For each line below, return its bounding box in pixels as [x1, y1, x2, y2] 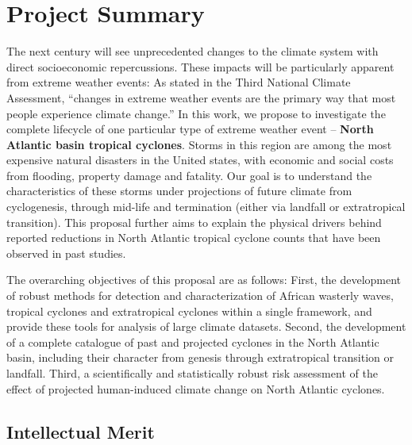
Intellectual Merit [6, 419, 155, 443]
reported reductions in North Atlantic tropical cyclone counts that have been [6, 229, 381, 246]
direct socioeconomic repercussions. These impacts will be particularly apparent [6, 58, 395, 75]
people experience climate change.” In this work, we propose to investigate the [6, 105, 386, 121]
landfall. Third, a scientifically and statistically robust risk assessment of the [6, 365, 378, 381]
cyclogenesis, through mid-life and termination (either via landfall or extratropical [6, 198, 406, 215]
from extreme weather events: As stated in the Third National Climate [6, 74, 351, 90]
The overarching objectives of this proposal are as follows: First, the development [6, 271, 402, 288]
